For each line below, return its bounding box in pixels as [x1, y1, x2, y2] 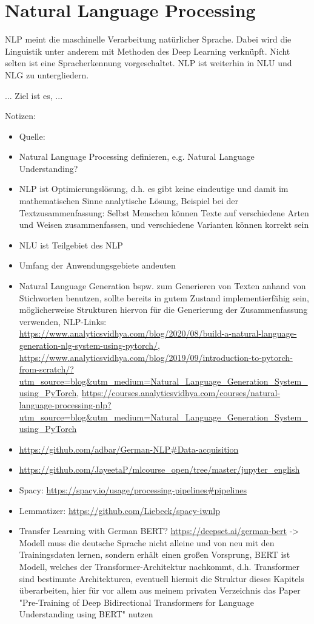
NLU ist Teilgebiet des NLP [19, 238, 123, 251]
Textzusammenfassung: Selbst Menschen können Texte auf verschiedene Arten [19, 206, 309, 219]
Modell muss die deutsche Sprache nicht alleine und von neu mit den [19, 536, 275, 549]
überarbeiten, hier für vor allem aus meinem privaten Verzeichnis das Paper [19, 584, 301, 597]
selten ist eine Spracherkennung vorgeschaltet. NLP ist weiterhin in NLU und [5, 57, 292, 69]
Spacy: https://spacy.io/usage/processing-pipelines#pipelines [19, 483, 247, 496]
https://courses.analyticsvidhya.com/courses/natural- [81, 386, 281, 399]
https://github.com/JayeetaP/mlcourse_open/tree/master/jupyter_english [19, 463, 300, 476]
